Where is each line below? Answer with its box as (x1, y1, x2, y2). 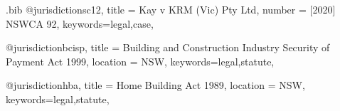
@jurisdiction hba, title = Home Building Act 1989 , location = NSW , (6, 78, 305, 92)
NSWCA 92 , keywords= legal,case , (6, 16, 154, 31)
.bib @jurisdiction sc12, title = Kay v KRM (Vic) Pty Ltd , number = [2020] (6, 2, 336, 16)
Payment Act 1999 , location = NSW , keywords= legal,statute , (6, 53, 275, 68)
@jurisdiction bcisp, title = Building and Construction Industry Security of (6, 40, 330, 55)
